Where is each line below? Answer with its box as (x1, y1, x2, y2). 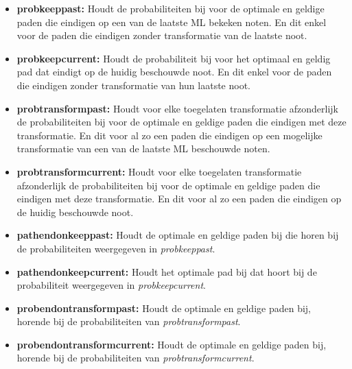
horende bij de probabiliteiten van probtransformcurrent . (16, 350, 255, 365)
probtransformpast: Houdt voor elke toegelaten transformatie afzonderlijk (16, 101, 339, 115)
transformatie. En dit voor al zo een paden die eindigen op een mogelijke (16, 128, 322, 142)
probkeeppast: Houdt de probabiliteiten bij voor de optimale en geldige (16, 1, 325, 15)
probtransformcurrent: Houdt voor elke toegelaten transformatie (16, 164, 302, 178)
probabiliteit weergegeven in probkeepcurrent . (16, 278, 206, 292)
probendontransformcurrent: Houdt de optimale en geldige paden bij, (16, 337, 327, 351)
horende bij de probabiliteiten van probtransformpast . (16, 314, 241, 329)
